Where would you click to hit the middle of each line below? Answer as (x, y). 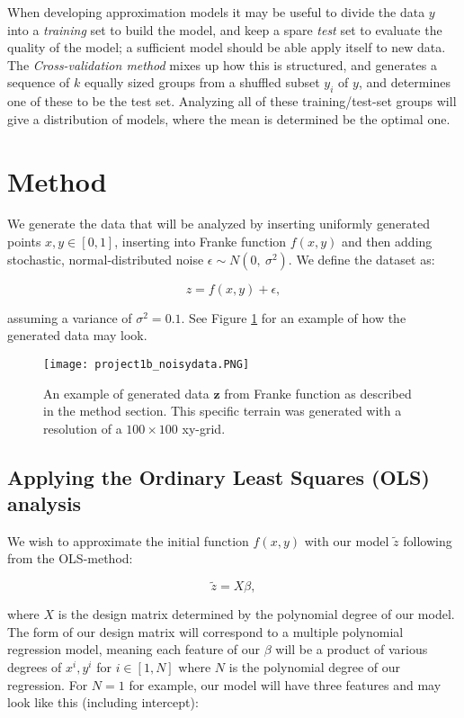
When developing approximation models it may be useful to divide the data (216, 12)
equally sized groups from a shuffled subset (202, 82)
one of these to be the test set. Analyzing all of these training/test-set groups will (232, 101)
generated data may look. (77, 335)
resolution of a (83, 428)
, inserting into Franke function (201, 242)
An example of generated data (126, 393)
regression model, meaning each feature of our (134, 649)
